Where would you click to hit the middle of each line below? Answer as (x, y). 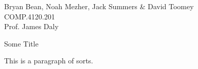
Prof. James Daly (32, 26)
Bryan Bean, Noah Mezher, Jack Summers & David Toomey (99, 6)
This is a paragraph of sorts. (49, 61)
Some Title (21, 43)
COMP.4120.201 (29, 16)
